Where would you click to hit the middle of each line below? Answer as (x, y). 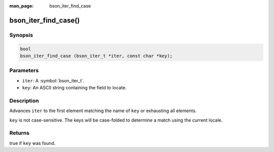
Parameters (24, 71)
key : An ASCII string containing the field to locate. (74, 88)
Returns (20, 133)
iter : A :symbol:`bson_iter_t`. (53, 80)
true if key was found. (32, 143)
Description (24, 100)
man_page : (22, 6)
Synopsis (21, 35)
